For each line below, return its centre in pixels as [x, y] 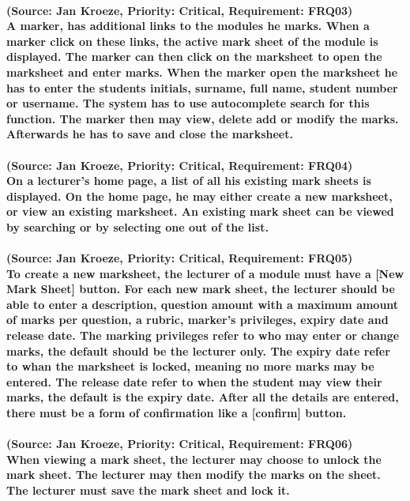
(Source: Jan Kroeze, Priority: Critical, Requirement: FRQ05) [180, 258]
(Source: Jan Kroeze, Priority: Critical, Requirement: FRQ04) [180, 165]
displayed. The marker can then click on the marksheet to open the [194, 57]
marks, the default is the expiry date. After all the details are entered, [203, 397]
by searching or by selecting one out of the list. [137, 226]
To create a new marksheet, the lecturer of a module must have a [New [205, 273]
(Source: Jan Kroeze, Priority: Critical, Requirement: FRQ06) [180, 444]
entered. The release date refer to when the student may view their [194, 381]
